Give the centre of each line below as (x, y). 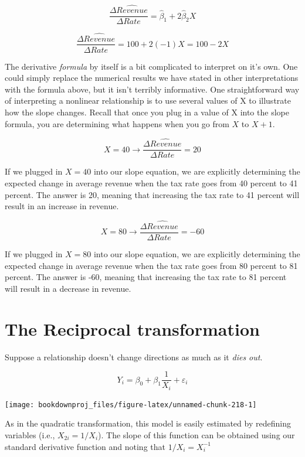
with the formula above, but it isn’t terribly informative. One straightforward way (152, 89)
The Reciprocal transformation (132, 328)
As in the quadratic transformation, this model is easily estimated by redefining (148, 423)
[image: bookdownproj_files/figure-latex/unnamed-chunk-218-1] (131, 405)
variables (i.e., (30, 434)
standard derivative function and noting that (85, 446)
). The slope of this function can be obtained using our (196, 434)
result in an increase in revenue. (62, 206)
